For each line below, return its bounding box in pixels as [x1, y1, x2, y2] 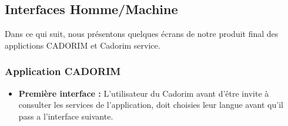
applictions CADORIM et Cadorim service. [5, 39, 160, 51]
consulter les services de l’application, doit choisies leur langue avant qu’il [18, 98, 283, 111]
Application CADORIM [5, 64, 121, 79]
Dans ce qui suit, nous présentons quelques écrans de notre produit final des [5, 28, 279, 40]
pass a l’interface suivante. [18, 110, 113, 122]
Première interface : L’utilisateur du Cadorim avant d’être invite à [18, 87, 269, 99]
